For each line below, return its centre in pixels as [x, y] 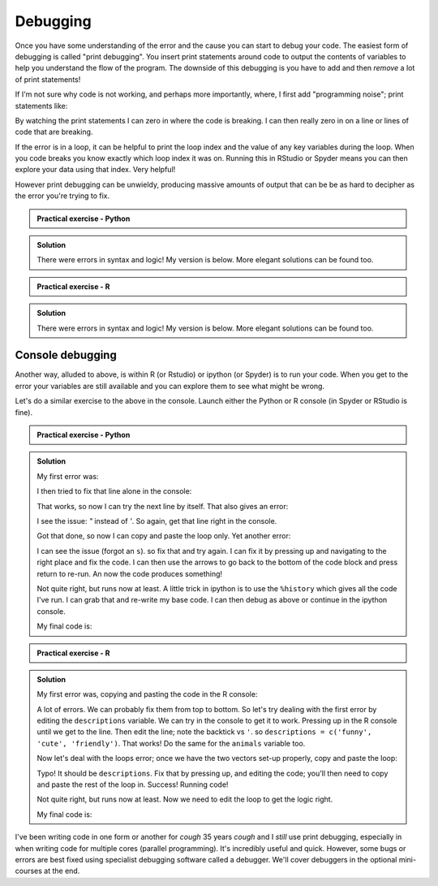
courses [28, 871]
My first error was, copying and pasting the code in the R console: [147, 694]
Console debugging [66, 355]
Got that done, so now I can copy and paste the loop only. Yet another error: [164, 536]
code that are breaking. [54, 132]
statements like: [41, 106]
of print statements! [48, 79]
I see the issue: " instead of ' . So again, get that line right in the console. [157, 521]
